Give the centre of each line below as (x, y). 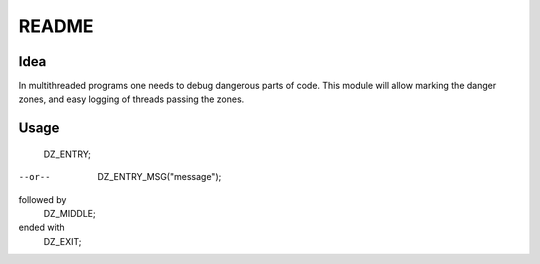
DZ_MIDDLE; (69, 214)
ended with (41, 227)
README (56, 26)
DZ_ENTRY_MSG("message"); (159, 177)
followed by (42, 199)
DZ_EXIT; (62, 241)
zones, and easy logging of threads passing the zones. (131, 99)
